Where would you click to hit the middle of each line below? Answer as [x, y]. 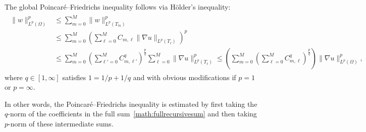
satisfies [74, 77]
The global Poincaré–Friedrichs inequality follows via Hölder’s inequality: [118, 7]
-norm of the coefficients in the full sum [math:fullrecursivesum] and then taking [132, 114]
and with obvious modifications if [185, 77]
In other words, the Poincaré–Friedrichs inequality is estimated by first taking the [131, 104]
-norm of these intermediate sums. [61, 123]
